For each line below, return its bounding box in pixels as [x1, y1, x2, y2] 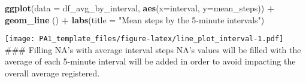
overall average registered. [5, 67, 100, 79]
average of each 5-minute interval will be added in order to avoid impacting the [5, 55, 296, 67]
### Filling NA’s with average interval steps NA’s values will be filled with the [5, 43, 301, 56]
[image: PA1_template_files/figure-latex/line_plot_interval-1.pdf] [5, 35, 284, 44]
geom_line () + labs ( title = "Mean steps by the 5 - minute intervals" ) [5, 13, 265, 26]
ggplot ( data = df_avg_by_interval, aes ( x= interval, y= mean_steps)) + [5, 2, 275, 14]
